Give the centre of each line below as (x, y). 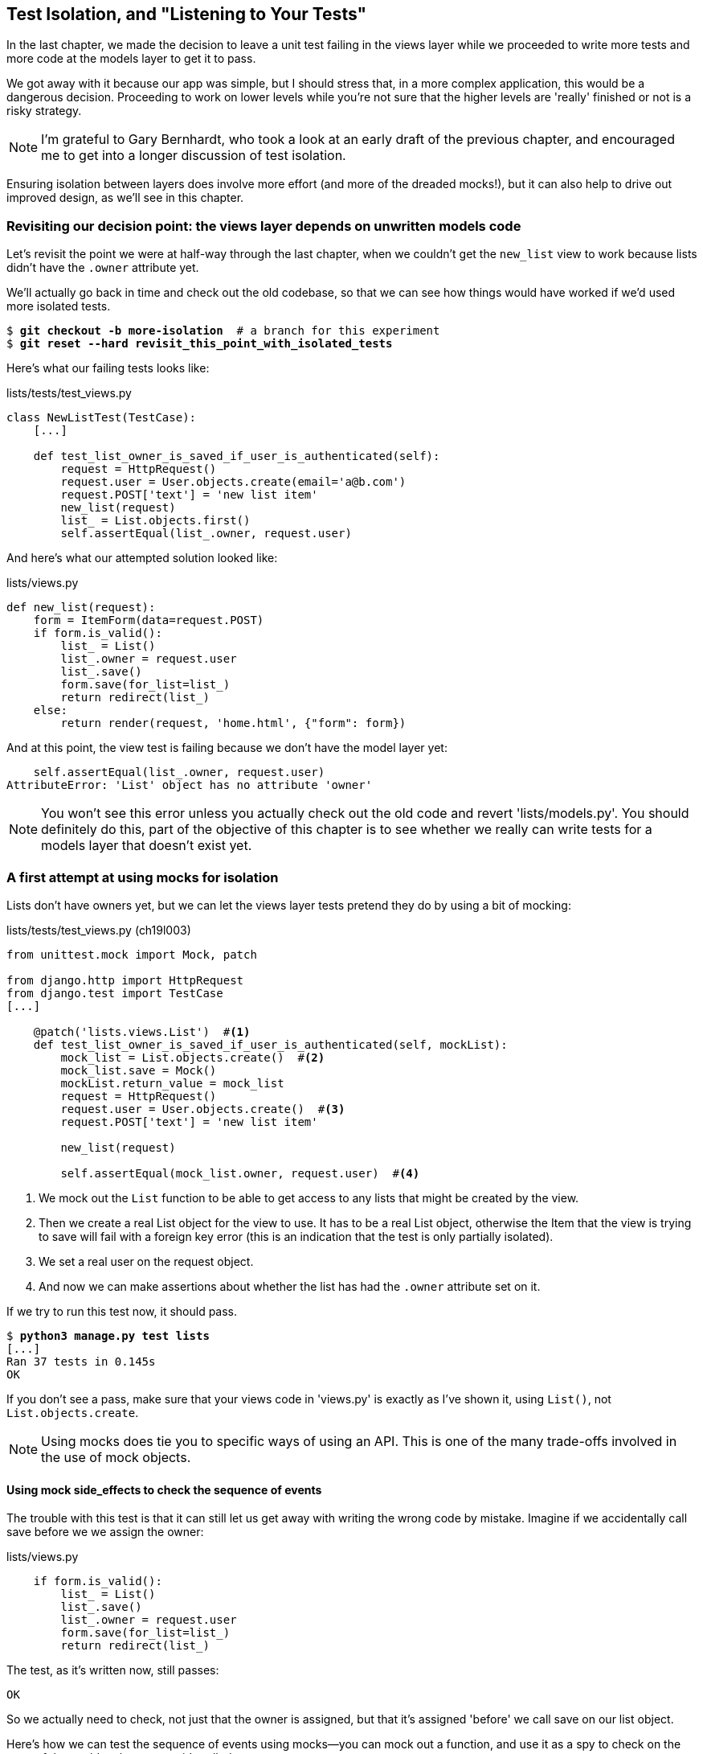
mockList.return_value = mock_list (172, 1083)
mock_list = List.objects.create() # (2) (193, 1057)
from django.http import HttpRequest (125, 980)
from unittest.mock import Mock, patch (132, 954)
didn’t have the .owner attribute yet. (103, 268)
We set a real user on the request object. (146, 1261)
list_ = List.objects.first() (155, 521)
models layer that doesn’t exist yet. (147, 846)
